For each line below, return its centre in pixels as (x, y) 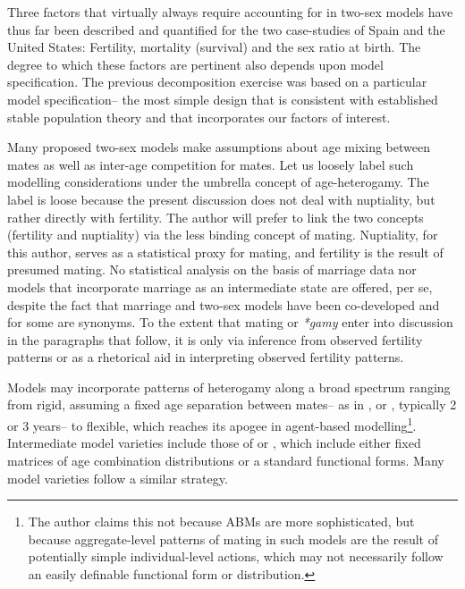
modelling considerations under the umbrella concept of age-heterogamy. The (218, 182)
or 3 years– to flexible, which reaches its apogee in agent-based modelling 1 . (212, 424)
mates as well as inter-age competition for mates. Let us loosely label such (211, 164)
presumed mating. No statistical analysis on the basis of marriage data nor (212, 269)
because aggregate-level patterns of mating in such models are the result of (233, 539)
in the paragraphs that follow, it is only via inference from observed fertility (215, 339)
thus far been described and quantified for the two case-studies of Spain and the (226, 29)
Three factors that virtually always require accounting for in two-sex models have (230, 12)
